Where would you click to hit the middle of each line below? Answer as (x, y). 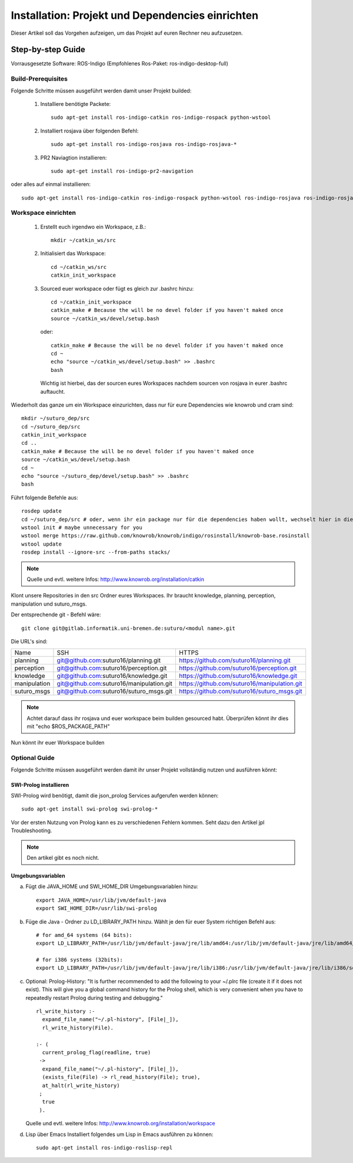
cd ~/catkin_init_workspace (91, 302)
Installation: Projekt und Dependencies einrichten (135, 15)
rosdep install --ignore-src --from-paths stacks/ (96, 552)
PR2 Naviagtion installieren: (74, 157)
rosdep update (41, 511)
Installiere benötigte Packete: (76, 104)
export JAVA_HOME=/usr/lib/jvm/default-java (101, 900)
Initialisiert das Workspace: (73, 254)
